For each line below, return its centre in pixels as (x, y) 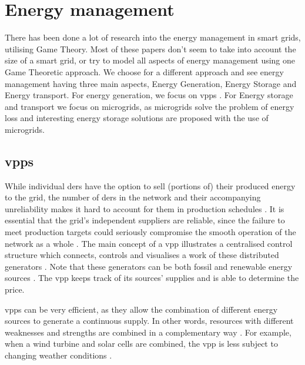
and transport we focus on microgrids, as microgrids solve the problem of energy (150, 106)
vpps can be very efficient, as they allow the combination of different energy (141, 309)
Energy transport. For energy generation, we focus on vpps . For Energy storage (149, 95)
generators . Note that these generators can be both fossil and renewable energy (149, 266)
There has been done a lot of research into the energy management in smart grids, (153, 37)
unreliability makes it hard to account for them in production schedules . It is (145, 208)
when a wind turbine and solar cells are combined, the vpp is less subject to (141, 344)
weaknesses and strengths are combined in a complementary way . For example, (148, 332)
